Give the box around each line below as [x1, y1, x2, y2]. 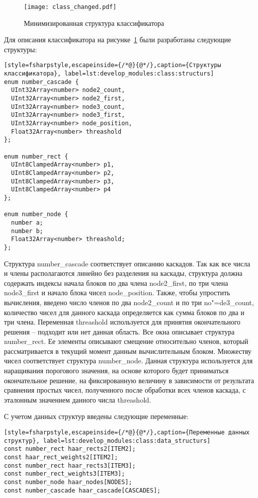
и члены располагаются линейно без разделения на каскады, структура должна [4, 268, 243, 278]
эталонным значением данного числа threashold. [4, 394, 151, 405]
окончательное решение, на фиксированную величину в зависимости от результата [4, 375, 255, 385]
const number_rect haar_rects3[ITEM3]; [4, 462, 136, 469]
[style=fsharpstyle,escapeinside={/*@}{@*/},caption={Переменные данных [4, 429, 250, 436]
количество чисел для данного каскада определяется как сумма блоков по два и [4, 307, 245, 317]
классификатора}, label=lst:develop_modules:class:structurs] [4, 70, 214, 78]
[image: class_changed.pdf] [24, 3, 117, 10]
